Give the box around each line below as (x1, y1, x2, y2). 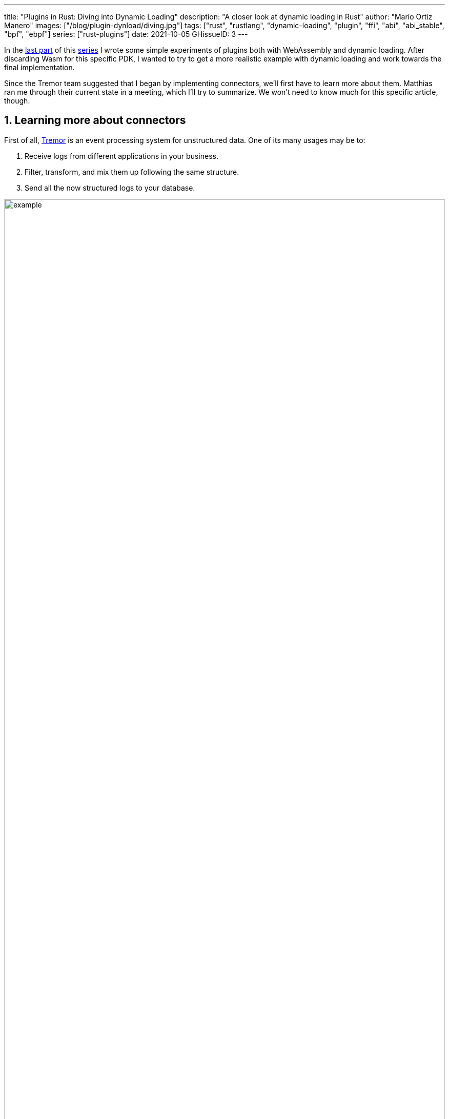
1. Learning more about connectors (4, 114, 186, 127)
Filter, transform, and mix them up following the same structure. (25, 167, 239, 176)
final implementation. (4, 63, 75, 72)
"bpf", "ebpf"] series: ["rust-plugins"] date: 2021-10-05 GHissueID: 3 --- (4, 30, 248, 38)
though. (4, 96, 30, 105)
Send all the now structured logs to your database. (25, 183, 195, 192)
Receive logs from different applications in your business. (25, 151, 218, 160)
